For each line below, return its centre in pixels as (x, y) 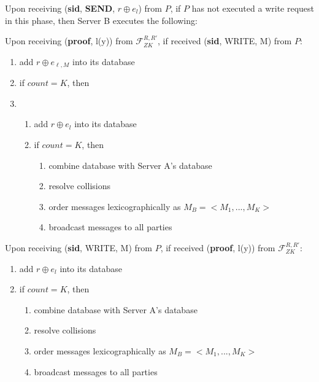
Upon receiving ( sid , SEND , (60, 8)
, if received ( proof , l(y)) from (218, 247)
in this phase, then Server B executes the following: (101, 20)
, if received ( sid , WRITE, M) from (225, 41)
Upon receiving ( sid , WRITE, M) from (79, 247)
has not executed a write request (253, 8)
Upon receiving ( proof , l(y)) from (69, 41)
